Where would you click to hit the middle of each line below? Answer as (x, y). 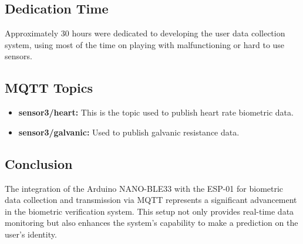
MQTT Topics (49, 88)
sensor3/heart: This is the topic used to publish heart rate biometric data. (156, 112)
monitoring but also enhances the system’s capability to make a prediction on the (151, 223)
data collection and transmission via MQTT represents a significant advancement (151, 200)
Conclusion (39, 163)
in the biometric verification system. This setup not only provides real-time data (149, 211)
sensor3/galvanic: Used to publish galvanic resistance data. (129, 132)
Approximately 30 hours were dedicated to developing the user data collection (145, 33)
